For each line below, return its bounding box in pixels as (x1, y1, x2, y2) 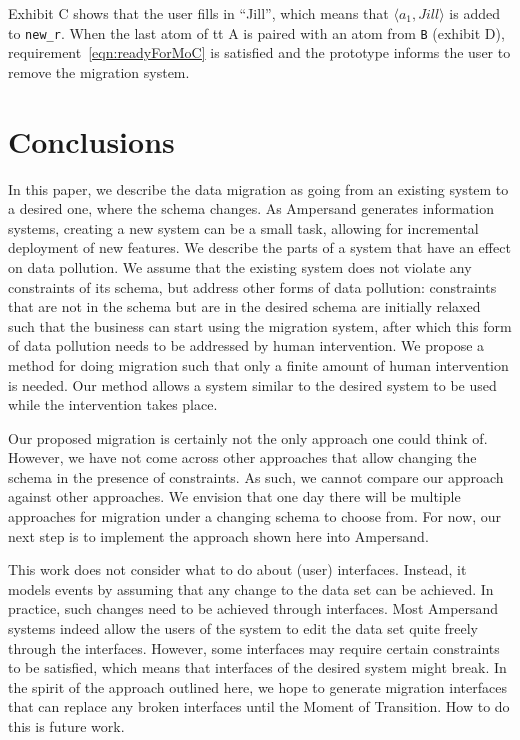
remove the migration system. (8, 61, 190, 82)
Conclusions (8, 120, 175, 161)
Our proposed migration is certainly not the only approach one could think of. (8, 427, 488, 448)
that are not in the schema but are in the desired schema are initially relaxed (8, 296, 481, 317)
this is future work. (8, 716, 125, 736)
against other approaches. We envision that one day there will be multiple (8, 486, 461, 507)
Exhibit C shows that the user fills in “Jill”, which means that (8, 3, 389, 23)
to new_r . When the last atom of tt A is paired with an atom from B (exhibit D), (8, 22, 505, 43)
